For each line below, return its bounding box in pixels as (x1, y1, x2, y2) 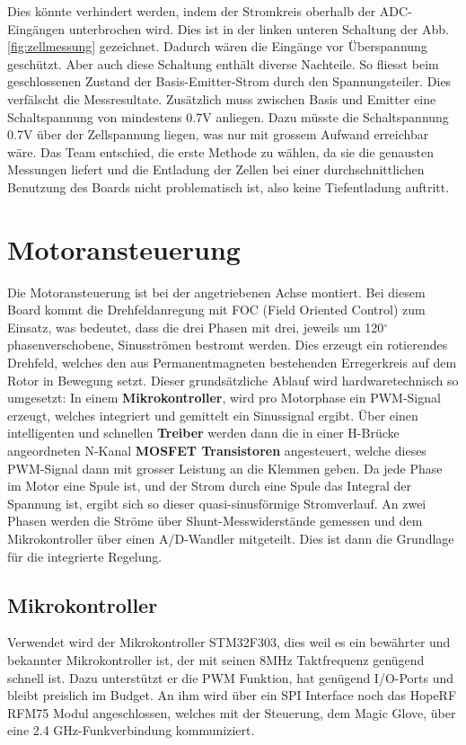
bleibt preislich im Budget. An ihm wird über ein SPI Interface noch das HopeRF (7, 686, 457, 705)
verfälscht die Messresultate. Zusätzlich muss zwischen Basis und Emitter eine (7, 89, 436, 108)
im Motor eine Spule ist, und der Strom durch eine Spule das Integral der (7, 476, 411, 495)
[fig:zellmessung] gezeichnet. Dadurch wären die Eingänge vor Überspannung (7, 37, 427, 56)
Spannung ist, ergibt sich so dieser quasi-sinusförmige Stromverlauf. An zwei (7, 493, 426, 512)
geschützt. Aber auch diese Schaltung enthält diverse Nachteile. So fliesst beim (7, 54, 439, 73)
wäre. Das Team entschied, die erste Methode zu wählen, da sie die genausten (7, 142, 435, 161)
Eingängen (7, 19, 65, 38)
